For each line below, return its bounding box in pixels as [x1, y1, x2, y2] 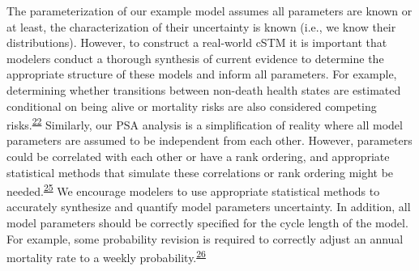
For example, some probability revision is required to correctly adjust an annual [6, 230, 404, 247]
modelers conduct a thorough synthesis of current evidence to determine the [6, 49, 384, 66]
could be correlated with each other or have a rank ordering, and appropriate [6, 148, 390, 164]
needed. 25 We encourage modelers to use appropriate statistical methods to [6, 180, 380, 199]
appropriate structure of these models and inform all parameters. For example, [6, 66, 397, 83]
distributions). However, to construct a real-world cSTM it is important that [6, 34, 387, 51]
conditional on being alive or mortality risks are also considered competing [6, 97, 377, 114]
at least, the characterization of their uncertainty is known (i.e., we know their [6, 18, 396, 35]
